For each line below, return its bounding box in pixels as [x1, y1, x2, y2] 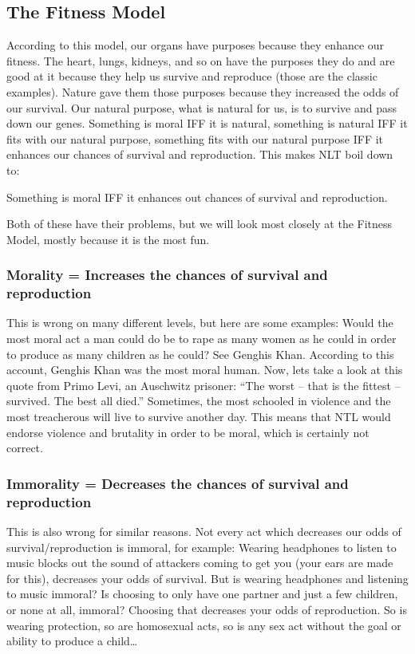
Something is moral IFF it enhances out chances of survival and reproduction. [6, 188, 388, 205]
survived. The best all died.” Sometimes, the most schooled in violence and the [6, 392, 391, 409]
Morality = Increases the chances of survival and [6, 265, 328, 285]
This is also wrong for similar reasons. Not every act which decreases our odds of [6, 522, 401, 539]
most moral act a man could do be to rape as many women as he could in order [6, 330, 397, 347]
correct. [6, 439, 43, 456]
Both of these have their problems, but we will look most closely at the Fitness [6, 215, 393, 232]
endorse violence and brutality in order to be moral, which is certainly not [6, 424, 370, 440]
